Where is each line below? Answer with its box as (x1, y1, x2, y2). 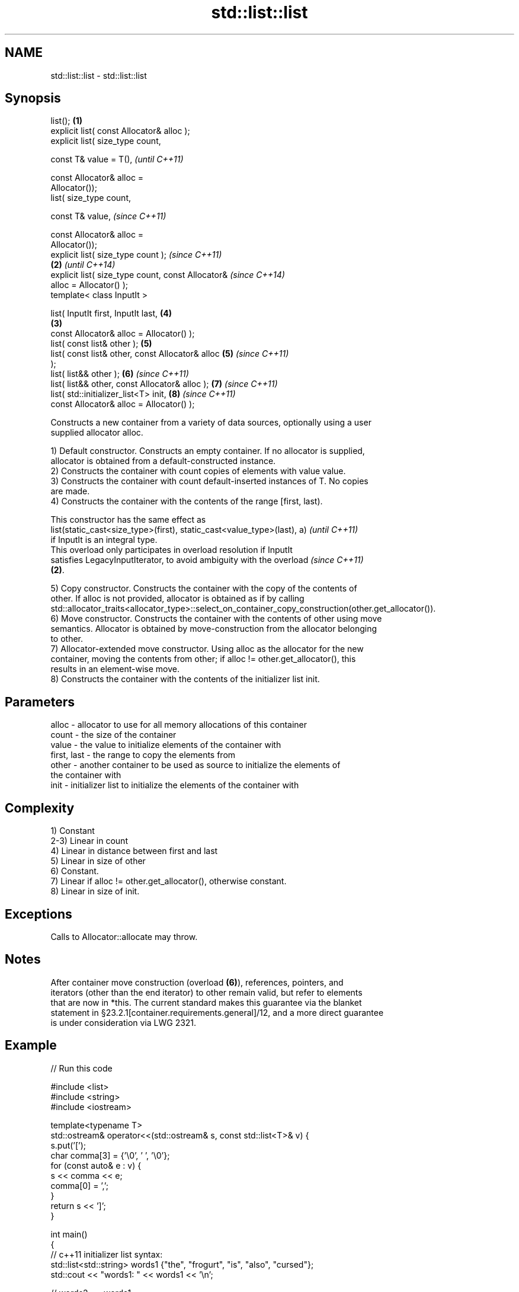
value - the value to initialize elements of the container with (50, 740, 281, 750)
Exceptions (5, 906, 72, 922)
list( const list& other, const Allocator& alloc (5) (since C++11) (50, 348, 289, 359)
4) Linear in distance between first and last (50, 846, 218, 856)
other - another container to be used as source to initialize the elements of (50, 760, 341, 770)
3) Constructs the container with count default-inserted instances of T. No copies (50, 476, 369, 487)
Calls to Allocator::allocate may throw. (50, 931, 198, 942)
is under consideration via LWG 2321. (50, 1017, 197, 1028)
